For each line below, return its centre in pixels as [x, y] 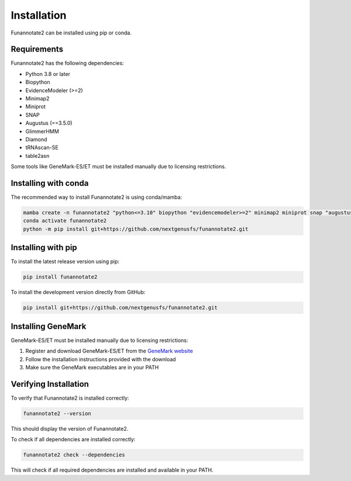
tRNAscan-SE [42, 148]
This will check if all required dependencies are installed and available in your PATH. [112, 470]
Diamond [36, 139]
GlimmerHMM [42, 131]
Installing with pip [44, 248]
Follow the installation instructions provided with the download [101, 359]
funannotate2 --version [57, 413]
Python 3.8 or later [48, 74]
